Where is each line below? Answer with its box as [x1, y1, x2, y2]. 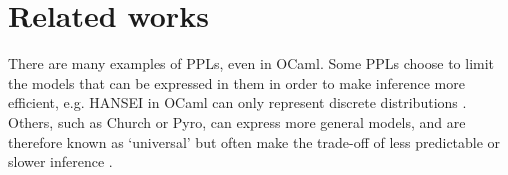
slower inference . [8, 151, 113, 172]
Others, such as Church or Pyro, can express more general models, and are [8, 111, 466, 132]
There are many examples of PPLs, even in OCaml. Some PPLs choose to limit [8, 53, 495, 74]
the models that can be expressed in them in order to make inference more [8, 72, 465, 93]
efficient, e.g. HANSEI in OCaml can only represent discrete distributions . [8, 92, 467, 113]
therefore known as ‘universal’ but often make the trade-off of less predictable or [8, 131, 501, 152]
